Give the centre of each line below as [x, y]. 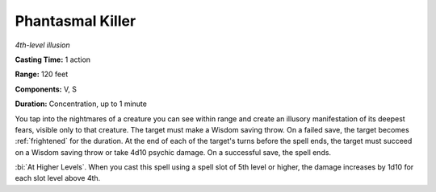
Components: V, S [46, 89]
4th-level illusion [42, 45]
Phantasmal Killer [75, 21]
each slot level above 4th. [58, 178]
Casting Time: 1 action [53, 59]
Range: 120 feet [42, 74]
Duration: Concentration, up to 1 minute [81, 104]
